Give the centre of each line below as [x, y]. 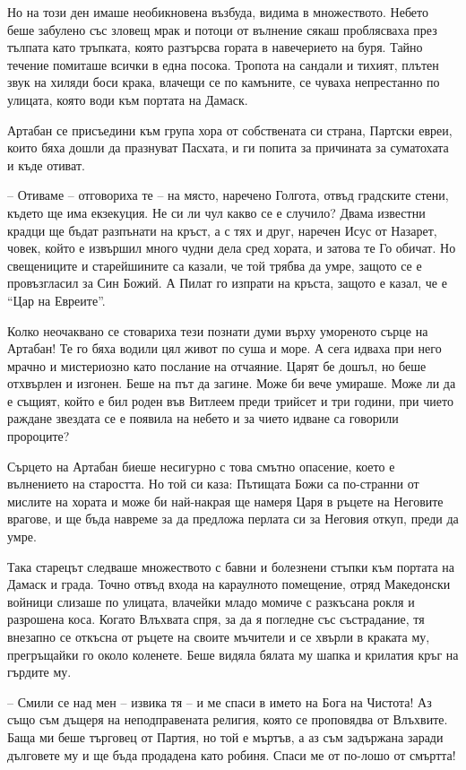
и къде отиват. [46, 164]
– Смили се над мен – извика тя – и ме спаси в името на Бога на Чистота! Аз [220, 701]
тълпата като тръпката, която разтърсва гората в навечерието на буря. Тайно [215, 47]
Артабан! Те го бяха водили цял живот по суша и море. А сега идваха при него [224, 348]
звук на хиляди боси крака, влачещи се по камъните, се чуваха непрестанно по [224, 82]
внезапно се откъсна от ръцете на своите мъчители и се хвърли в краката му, [219, 636]
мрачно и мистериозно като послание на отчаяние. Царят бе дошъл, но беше [217, 365]
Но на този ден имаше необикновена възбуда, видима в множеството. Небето [218, 12]
